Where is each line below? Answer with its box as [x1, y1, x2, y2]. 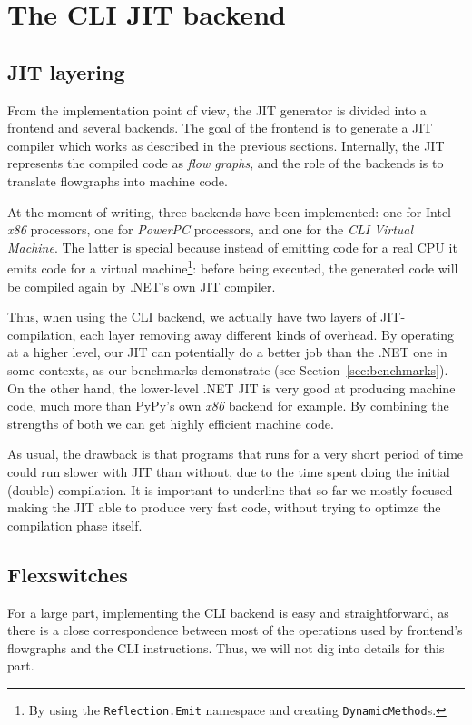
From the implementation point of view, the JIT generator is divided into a [7, 100, 427, 119]
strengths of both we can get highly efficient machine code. [7, 413, 334, 432]
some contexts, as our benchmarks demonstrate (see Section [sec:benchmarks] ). [7, 360, 448, 379]
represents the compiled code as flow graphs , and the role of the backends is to [7, 154, 444, 173]
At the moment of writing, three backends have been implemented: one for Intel [7, 202, 451, 221]
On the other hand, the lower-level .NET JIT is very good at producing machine [7, 378, 456, 397]
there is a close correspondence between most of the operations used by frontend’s [7, 621, 463, 640]
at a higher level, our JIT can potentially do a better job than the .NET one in [7, 343, 447, 362]
